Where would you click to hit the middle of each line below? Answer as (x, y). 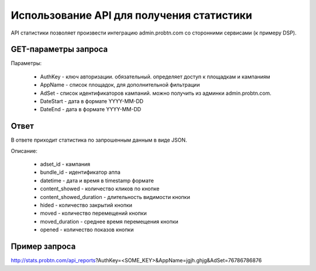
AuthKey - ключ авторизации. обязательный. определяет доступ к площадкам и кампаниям (155, 77)
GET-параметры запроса (59, 49)
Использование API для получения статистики (132, 15)
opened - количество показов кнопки (87, 230)
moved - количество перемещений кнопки (94, 213)
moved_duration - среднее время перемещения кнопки (109, 221)
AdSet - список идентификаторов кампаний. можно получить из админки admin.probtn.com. (156, 93)
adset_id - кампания (65, 164)
